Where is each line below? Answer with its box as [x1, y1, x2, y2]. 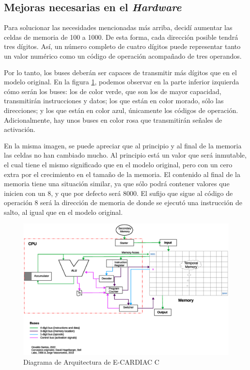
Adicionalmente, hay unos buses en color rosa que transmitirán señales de [4, 114, 222, 125]
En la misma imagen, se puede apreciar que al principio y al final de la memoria [4, 140, 242, 150]
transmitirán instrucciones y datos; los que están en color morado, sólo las [4, 96, 224, 106]
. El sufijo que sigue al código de [136, 188, 233, 198]
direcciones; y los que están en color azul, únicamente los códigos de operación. [4, 105, 238, 115]
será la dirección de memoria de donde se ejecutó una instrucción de [40, 197, 242, 208]
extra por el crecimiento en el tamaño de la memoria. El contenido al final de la [4, 169, 240, 179]
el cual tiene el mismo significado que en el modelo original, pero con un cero [4, 159, 233, 169]
